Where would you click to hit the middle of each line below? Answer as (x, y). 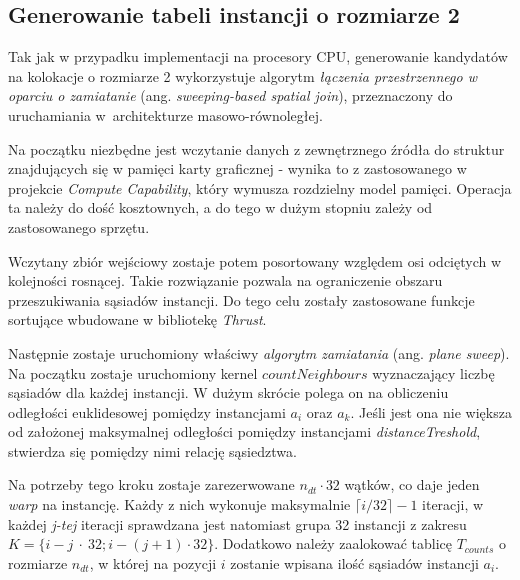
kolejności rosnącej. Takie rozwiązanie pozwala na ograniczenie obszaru (225, 280)
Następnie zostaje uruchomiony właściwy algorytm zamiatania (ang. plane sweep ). (259, 352)
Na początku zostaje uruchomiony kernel (133, 372)
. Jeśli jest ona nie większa (431, 411)
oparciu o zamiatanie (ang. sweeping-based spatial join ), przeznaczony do (230, 95)
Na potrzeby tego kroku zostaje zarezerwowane (151, 484)
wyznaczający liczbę (433, 372)
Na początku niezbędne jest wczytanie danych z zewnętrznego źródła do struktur (256, 148)
